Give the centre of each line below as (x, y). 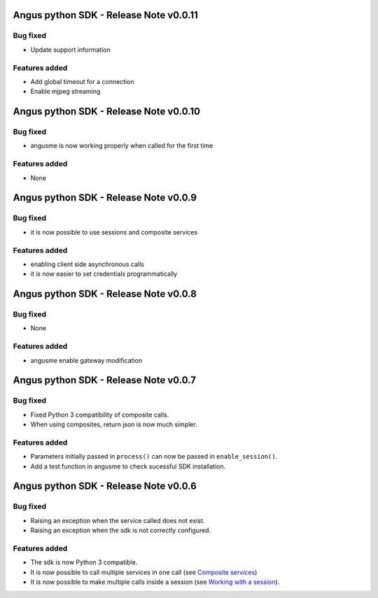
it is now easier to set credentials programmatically (104, 274)
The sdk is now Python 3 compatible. (84, 562)
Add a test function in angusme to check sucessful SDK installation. (128, 466)
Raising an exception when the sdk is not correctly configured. (121, 530)
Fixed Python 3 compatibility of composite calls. (100, 415)
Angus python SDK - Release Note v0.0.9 (105, 198)
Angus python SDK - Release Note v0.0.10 (107, 112)
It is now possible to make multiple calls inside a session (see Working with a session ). (155, 582)
